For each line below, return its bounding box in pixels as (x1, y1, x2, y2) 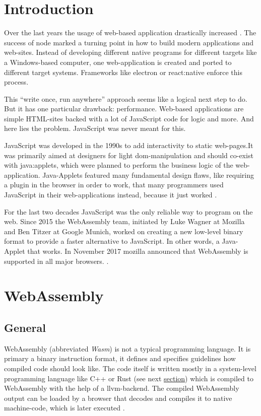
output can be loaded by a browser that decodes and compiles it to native (4, 392, 232, 403)
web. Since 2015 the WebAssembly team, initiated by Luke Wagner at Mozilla (4, 216, 245, 227)
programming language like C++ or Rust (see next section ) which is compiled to (4, 373, 253, 383)
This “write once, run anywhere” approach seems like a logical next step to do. (4, 93, 247, 104)
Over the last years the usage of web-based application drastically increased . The (4, 27, 256, 38)
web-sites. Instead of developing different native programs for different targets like (4, 47, 257, 57)
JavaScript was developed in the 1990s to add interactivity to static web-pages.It (4, 140, 253, 151)
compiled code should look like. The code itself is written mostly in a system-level (4, 363, 256, 373)
